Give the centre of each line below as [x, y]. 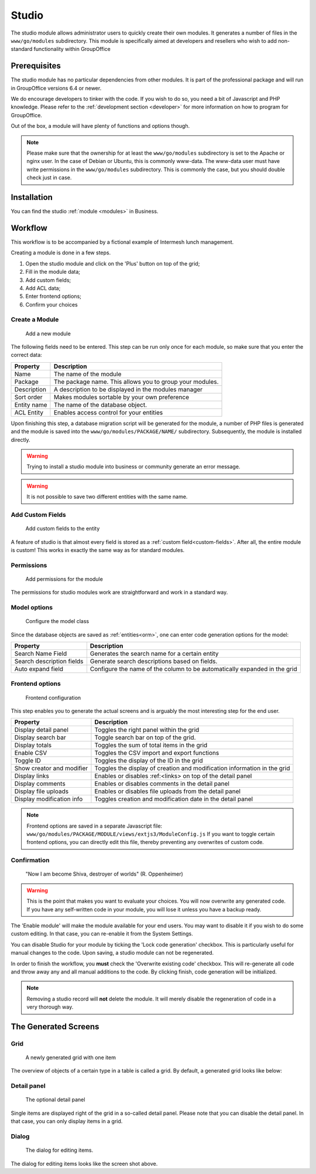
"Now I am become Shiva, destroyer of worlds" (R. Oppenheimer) [104, 874]
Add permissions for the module [64, 579]
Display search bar [40, 737]
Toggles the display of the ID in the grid [149, 761]
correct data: [26, 355]
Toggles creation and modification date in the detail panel [174, 799]
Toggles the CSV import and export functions [157, 753]
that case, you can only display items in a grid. [67, 1121]
